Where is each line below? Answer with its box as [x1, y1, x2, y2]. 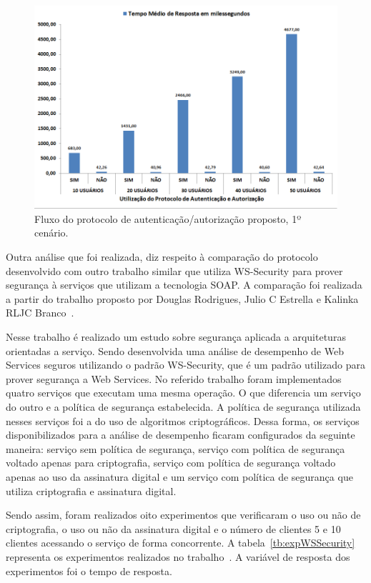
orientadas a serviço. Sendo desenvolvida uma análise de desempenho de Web [6, 343, 344, 358]
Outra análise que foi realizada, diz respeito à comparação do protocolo [6, 249, 318, 264]
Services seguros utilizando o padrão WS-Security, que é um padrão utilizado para [6, 357, 365, 372]
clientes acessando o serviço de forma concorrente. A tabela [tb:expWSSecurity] [6, 535, 355, 550]
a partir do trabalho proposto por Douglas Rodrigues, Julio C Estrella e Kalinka [6, 291, 359, 306]
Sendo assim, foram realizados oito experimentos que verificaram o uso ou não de [6, 507, 361, 522]
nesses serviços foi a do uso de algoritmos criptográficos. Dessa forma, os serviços [6, 413, 360, 428]
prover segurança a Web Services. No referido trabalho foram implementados [6, 371, 342, 386]
